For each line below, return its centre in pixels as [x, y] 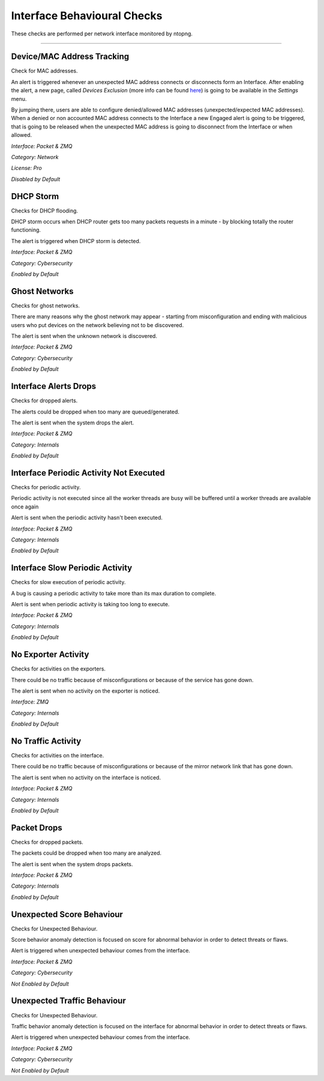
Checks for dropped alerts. [44, 401]
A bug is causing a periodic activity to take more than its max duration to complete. [114, 593]
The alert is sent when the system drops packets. [72, 864]
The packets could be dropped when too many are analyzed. [86, 853]
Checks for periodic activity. [46, 487]
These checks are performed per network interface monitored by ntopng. [102, 34]
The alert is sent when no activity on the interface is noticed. [86, 777]
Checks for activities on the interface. [58, 755]
